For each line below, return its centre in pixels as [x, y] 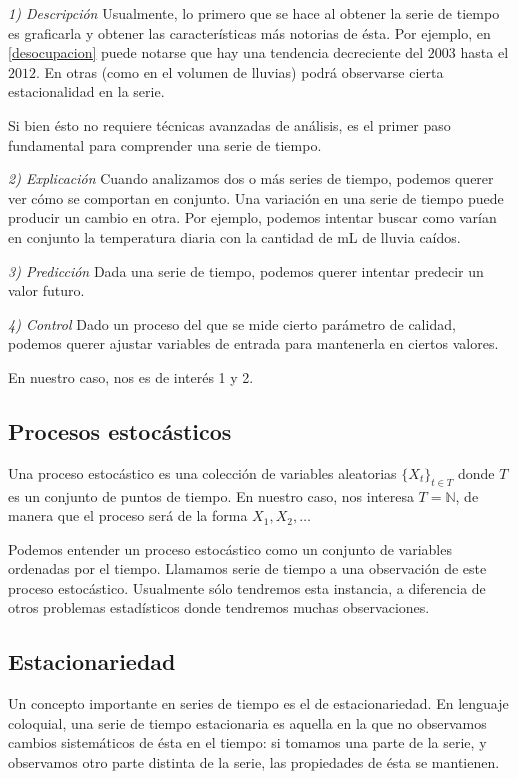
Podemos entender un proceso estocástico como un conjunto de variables [230, 548]
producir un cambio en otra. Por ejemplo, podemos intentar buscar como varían [252, 217]
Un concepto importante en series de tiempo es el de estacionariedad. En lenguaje [258, 703]
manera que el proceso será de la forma [128, 515]
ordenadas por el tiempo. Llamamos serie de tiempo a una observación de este [247, 568]
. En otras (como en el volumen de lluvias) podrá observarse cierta [240, 71]
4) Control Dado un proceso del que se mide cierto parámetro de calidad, [232, 323]
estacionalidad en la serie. [86, 91]
